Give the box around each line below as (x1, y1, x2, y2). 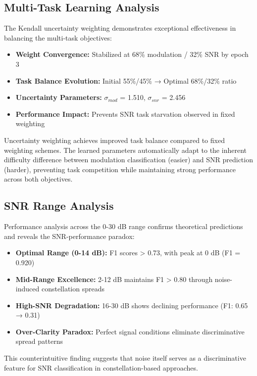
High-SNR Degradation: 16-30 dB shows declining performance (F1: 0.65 (15, 300, 248, 310)
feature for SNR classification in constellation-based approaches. (4, 362, 198, 373)
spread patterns (15, 336, 63, 346)
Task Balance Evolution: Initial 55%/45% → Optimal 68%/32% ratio (15, 75, 237, 86)
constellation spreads (41, 283, 104, 294)
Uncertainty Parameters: (15, 92, 102, 102)
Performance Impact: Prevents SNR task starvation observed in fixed (15, 108, 235, 119)
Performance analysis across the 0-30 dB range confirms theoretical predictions (4, 221, 243, 232)
